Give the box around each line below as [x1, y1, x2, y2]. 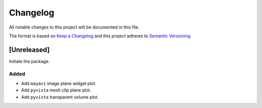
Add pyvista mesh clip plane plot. [21, 87, 92, 93]
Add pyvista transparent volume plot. [21, 94, 99, 100]
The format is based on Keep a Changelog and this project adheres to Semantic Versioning [9, 33, 191, 39]
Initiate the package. [9, 58, 50, 64]
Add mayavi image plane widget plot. [21, 80, 97, 86]
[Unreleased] [9, 46, 50, 54]
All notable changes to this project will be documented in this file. [9, 24, 140, 30]
